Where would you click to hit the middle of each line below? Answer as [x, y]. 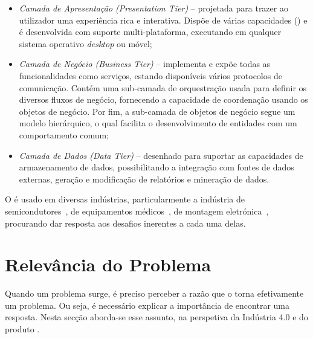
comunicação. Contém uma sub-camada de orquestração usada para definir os [163, 87]
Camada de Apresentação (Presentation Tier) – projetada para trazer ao [153, 8]
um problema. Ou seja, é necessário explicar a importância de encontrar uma [147, 305]
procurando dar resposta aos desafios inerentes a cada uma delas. [125, 223]
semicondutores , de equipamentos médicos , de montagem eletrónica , [137, 211]
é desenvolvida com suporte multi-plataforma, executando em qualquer [150, 32]
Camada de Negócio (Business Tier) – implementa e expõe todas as [145, 64]
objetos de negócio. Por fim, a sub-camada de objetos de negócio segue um [157, 111]
